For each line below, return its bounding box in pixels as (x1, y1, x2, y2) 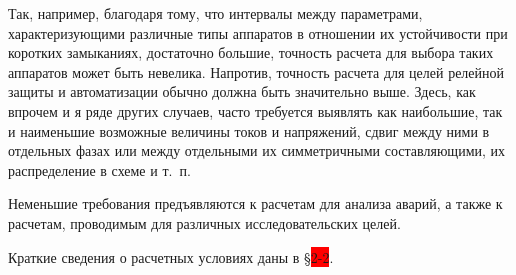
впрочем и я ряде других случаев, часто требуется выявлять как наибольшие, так (8, 100, 503, 121)
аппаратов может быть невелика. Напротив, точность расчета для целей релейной (8, 61, 505, 82)
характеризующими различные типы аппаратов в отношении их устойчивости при (8, 22, 508, 43)
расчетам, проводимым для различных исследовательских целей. (8, 212, 401, 233)
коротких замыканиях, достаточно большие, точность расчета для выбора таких (8, 42, 494, 63)
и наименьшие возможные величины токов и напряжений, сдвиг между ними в (8, 120, 490, 141)
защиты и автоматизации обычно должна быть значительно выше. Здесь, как (8, 81, 476, 102)
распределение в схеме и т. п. (8, 159, 191, 180)
